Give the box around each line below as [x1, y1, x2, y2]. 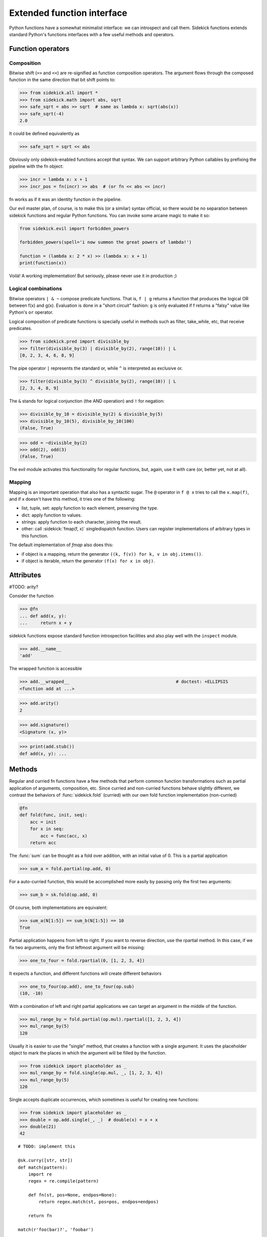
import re [28, 1171, 52, 1177]
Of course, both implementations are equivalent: [9, 904, 108, 910]
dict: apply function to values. [21, 512, 82, 518]
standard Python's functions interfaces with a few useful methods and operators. [9, 31, 175, 37]
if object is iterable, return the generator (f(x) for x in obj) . [21, 558, 155, 564]
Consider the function [9, 593, 54, 599]
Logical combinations [9, 285, 62, 292]
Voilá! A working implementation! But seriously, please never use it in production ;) [9, 273, 177, 279]
